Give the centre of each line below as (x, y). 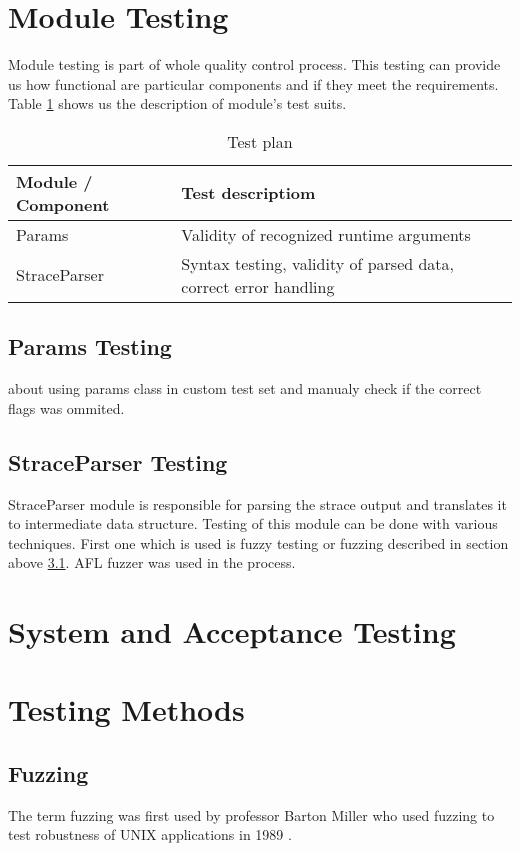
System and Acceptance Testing (232, 631)
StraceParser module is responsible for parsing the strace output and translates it (257, 503)
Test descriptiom (248, 193)
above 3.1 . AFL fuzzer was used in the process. (152, 562)
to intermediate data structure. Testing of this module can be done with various (253, 523)
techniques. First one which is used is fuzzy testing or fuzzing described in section (258, 542)
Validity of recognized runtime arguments (326, 234)
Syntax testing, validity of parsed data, (318, 263)
